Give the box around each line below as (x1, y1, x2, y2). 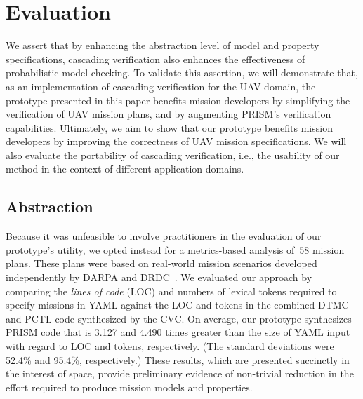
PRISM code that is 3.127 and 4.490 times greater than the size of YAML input (6, 325, 350, 339)
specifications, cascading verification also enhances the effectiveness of (6, 51, 305, 66)
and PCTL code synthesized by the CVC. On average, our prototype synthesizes (6, 311, 352, 325)
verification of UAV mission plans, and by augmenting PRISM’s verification (6, 107, 331, 121)
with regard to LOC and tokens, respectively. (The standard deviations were (6, 339, 334, 353)
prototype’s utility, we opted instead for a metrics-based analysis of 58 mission (6, 242, 345, 257)
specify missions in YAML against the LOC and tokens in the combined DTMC (6, 297, 349, 312)
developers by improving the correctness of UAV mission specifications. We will (6, 134, 347, 149)
